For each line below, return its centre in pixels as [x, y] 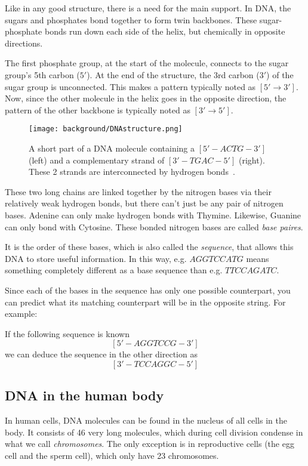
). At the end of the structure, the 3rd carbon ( [173, 74]
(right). [252, 160]
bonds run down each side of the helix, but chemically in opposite [165, 31]
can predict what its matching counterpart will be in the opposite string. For [145, 302]
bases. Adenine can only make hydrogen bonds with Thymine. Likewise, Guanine [153, 215]
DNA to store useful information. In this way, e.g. [96, 258]
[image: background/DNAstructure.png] [106, 129]
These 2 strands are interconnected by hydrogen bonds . [132, 172]
